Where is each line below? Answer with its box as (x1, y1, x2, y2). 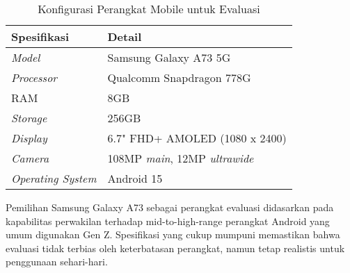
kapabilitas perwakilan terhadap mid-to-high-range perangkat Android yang (6, 213, 330, 228)
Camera (11, 150, 49, 166)
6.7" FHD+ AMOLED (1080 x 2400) (107, 130, 287, 146)
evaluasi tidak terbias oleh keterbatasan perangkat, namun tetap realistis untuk (6, 240, 345, 255)
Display (11, 130, 47, 146)
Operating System (11, 170, 97, 186)
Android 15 (107, 170, 163, 186)
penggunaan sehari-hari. (6, 254, 108, 269)
